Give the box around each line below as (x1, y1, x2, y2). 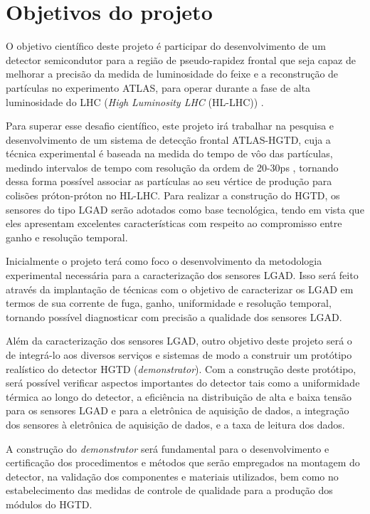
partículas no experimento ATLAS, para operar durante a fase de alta (6, 80, 310, 95)
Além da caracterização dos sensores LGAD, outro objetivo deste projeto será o (6, 333, 352, 348)
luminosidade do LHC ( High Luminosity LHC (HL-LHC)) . (6, 94, 264, 109)
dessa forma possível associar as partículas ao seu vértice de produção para (6, 174, 332, 189)
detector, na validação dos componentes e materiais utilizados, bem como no (6, 468, 339, 483)
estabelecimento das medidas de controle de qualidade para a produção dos (6, 483, 333, 498)
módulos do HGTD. (6, 496, 92, 511)
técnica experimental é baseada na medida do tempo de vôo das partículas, (6, 146, 333, 161)
